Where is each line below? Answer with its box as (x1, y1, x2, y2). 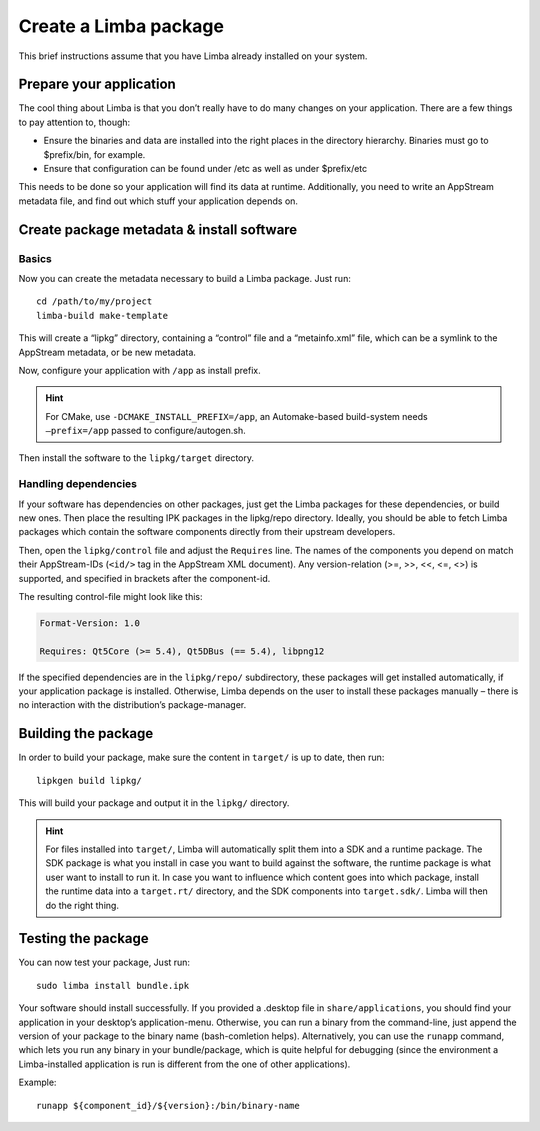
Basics (18, 251, 52, 265)
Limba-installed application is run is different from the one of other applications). (18, 1058, 351, 1070)
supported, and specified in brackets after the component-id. (18, 572, 271, 584)
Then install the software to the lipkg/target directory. (18, 452, 255, 464)
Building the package (18, 725, 154, 742)
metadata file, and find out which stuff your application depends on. (18, 195, 299, 207)
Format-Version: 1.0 (39, 617, 140, 629)
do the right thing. (45, 899, 120, 911)
